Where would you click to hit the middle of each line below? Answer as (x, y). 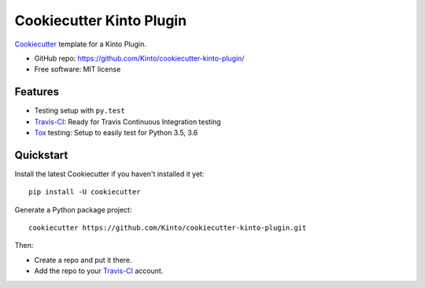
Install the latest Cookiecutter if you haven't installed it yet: (109, 174)
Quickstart (41, 155)
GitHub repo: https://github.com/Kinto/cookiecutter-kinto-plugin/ (139, 58)
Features (37, 92)
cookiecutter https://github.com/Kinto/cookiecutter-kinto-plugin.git (168, 228)
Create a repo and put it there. (83, 260)
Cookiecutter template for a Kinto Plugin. (81, 44)
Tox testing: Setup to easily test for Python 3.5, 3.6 (116, 133)
